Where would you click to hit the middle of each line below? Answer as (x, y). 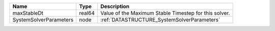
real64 (87, 13)
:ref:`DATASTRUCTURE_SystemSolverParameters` (160, 20)
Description (115, 6)
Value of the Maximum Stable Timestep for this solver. (165, 13)
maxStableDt (28, 13)
